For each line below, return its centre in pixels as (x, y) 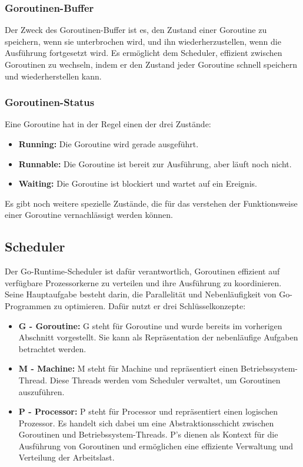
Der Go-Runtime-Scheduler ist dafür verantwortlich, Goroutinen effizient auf (142, 271)
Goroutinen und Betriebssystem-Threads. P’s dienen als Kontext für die (148, 434)
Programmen (28, 305)
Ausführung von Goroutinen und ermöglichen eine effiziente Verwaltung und (156, 446)
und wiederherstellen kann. (53, 76)
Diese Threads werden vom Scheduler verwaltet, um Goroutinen (165, 380)
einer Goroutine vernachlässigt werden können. (89, 215)
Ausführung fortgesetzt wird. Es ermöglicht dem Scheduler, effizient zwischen (144, 53)
